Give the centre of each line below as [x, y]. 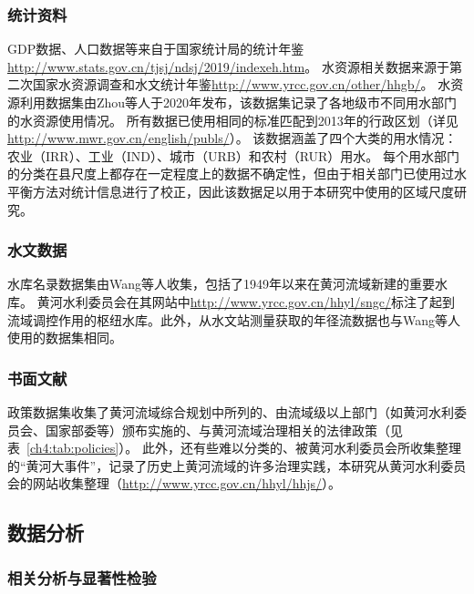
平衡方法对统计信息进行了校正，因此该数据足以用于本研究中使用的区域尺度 [231, 191]
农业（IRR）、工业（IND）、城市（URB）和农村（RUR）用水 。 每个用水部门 [234, 155]
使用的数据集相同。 [65, 338]
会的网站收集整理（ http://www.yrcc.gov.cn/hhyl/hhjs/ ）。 [175, 483]
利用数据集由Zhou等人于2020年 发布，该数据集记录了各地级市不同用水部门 [238, 102]
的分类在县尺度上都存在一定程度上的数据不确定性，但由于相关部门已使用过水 [237, 174]
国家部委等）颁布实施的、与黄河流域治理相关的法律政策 [211, 430]
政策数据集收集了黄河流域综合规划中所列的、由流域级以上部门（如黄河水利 [231, 411]
